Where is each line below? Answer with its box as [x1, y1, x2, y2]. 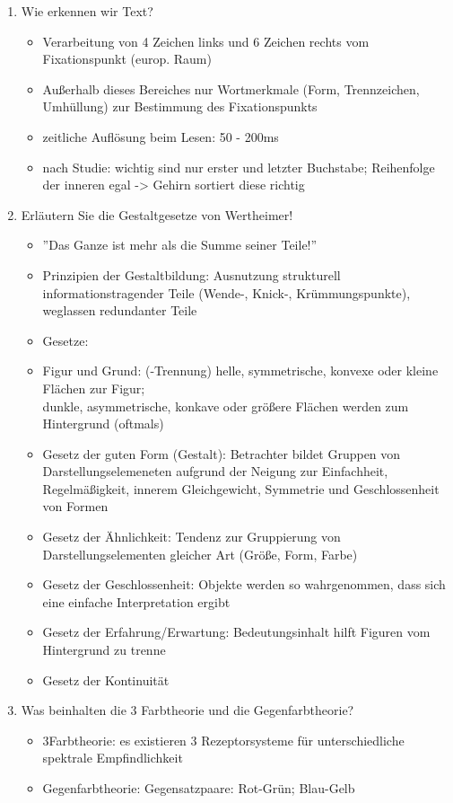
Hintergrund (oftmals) [42, 414, 164, 433]
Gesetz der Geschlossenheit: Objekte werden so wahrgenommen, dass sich [42, 575, 446, 594]
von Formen [42, 497, 109, 516]
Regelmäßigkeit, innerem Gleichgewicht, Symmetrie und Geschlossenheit [42, 479, 440, 498]
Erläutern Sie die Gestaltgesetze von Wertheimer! [21, 205, 293, 224]
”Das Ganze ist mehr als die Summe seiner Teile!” [42, 235, 318, 254]
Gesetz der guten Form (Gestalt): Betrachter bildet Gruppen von [42, 444, 401, 463]
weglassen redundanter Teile [42, 301, 197, 320]
